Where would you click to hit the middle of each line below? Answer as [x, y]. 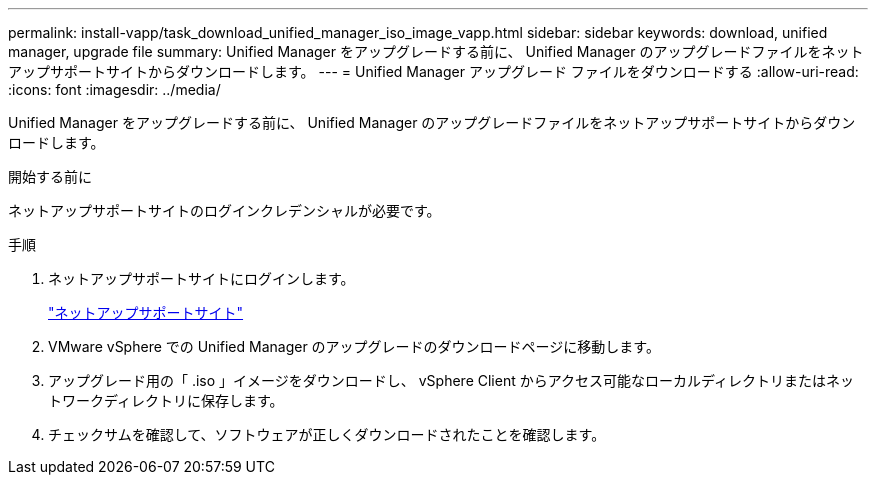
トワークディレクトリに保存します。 [166, 400]
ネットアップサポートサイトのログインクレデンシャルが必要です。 [224, 210]
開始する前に [50, 176]
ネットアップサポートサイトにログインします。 [201, 278]
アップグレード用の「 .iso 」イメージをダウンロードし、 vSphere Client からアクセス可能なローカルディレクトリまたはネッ [451, 380]
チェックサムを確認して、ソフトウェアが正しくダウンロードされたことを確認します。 [327, 434]
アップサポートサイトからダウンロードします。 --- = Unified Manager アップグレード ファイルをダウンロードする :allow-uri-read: [433, 71]
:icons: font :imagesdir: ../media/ [114, 89]
